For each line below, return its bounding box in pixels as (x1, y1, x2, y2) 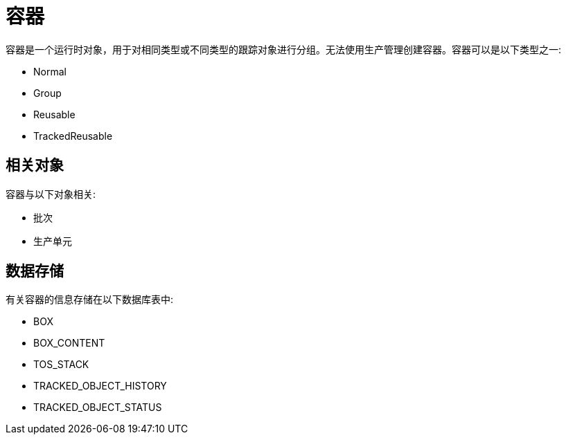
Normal (33, 65, 67, 77)
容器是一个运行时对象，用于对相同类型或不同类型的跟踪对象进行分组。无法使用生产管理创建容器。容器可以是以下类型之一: (6, 43, 562, 55)
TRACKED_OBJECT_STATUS (33, 401, 162, 414)
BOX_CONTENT (33, 337, 105, 349)
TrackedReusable (33, 129, 113, 142)
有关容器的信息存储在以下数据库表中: (6, 293, 174, 306)
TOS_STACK (33, 358, 89, 371)
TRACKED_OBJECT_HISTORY (33, 380, 167, 392)
